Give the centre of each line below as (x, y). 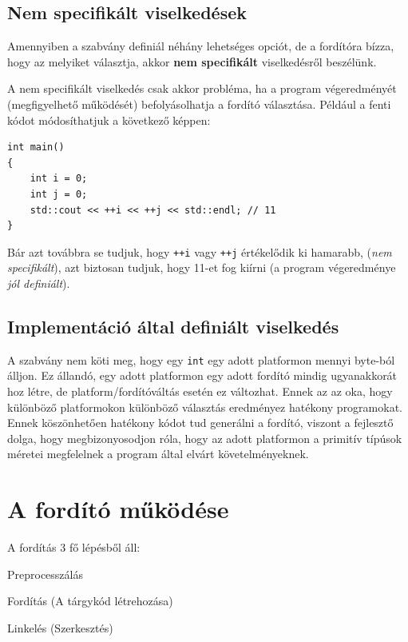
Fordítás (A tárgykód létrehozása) (90, 601)
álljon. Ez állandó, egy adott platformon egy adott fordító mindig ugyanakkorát (202, 375)
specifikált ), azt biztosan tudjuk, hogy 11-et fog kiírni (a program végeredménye (202, 267)
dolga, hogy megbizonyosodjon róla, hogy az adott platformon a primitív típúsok (205, 438)
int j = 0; (59, 194)
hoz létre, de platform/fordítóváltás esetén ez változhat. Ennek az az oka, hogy (200, 391)
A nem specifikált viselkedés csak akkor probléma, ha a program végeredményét (202, 88)
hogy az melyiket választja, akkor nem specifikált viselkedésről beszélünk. (192, 61)
